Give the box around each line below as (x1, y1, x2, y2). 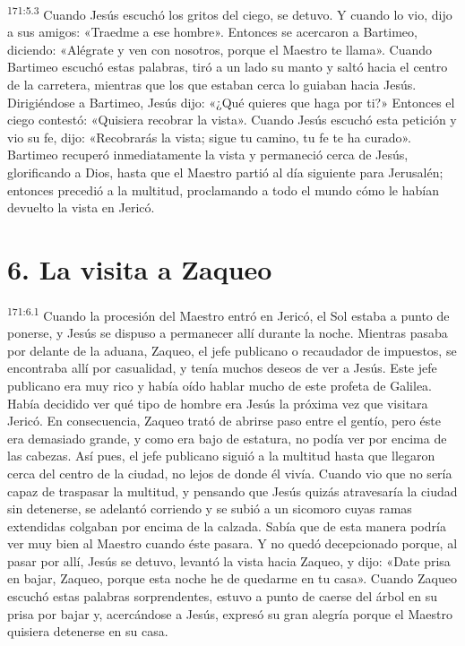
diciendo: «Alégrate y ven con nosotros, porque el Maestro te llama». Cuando (7, 39, 433, 58)
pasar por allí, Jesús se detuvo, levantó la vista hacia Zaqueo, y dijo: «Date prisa (7, 551, 451, 570)
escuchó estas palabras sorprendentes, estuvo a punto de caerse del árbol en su (7, 587, 437, 606)
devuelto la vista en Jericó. (7, 198, 155, 217)
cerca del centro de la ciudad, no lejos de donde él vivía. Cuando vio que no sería (7, 463, 452, 482)
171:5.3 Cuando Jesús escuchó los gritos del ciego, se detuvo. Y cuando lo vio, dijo (7, 3, 452, 23)
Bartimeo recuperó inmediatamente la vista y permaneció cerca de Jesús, (7, 145, 409, 164)
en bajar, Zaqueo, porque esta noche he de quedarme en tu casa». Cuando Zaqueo (7, 569, 457, 588)
